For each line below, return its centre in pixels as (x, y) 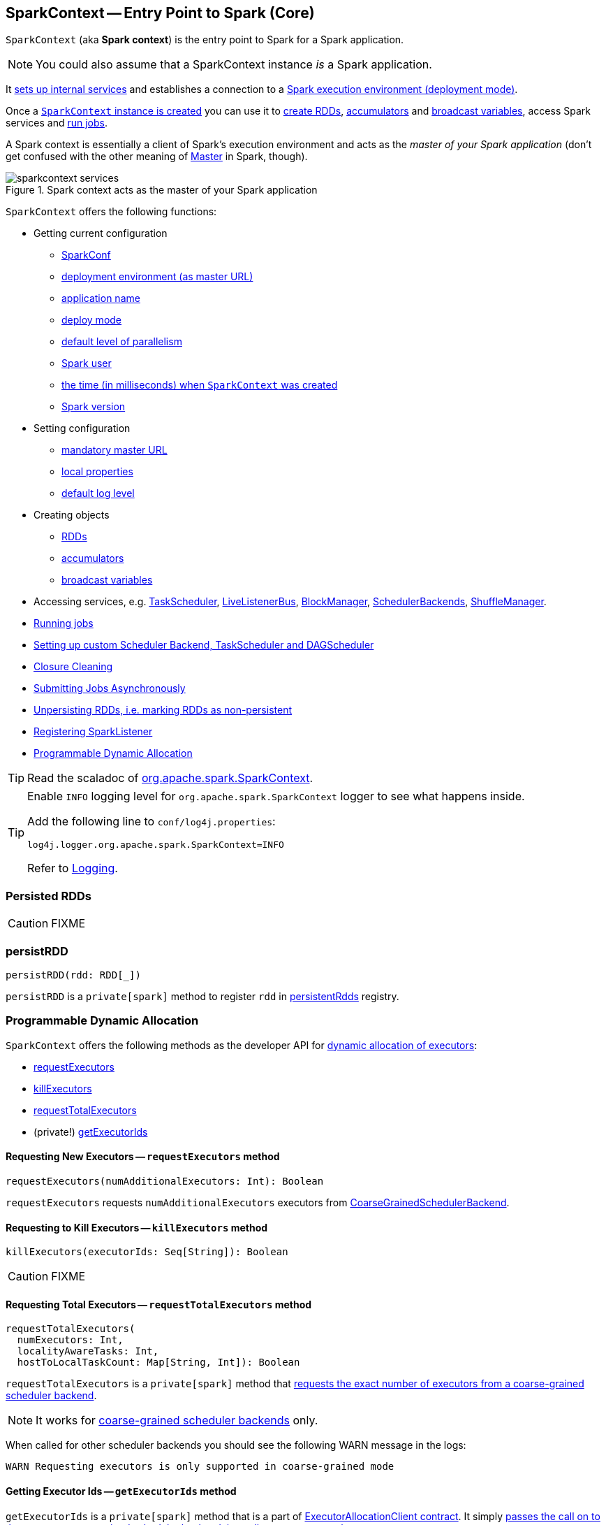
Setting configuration (82, 428)
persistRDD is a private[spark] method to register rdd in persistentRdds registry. (202, 996)
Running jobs (64, 623)
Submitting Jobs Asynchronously (110, 688)
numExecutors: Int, (70, 1340)
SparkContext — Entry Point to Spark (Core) (160, 13)
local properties (97, 472)
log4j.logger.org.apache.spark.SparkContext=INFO (156, 845)
